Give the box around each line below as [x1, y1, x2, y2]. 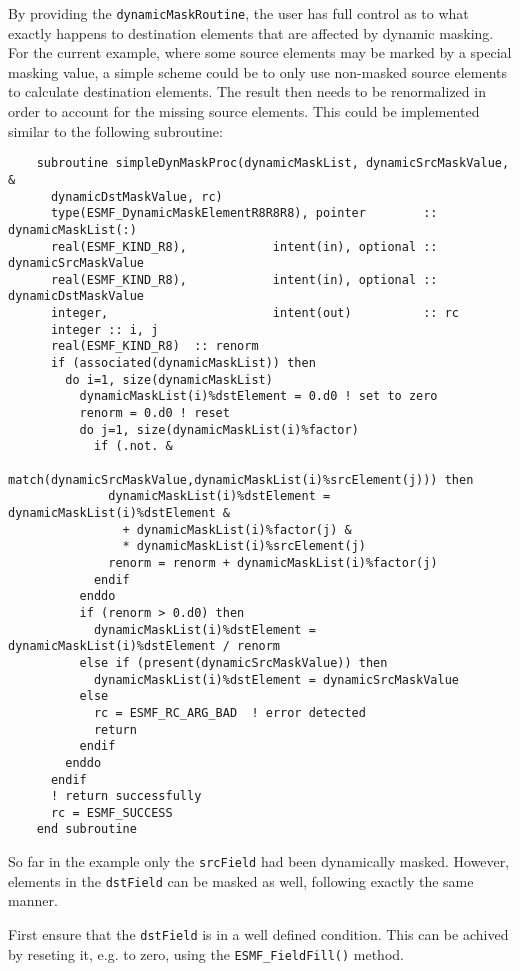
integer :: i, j [50, 322, 159, 337]
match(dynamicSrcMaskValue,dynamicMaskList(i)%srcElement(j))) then [8, 472, 474, 487]
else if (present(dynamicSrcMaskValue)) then [79, 655, 388, 670]
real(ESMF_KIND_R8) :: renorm [50, 339, 259, 354]
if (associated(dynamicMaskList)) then [50, 356, 316, 371]
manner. [8, 890, 58, 911]
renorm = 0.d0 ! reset [79, 406, 230, 421]
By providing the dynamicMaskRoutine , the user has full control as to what [8, 3, 469, 23]
